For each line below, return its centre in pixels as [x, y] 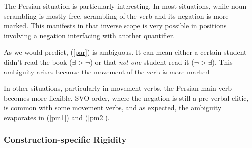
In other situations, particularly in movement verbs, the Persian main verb [118, 88]
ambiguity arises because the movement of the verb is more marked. [108, 71]
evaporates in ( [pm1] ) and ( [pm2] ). [57, 117]
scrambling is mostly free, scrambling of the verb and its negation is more [116, 16]
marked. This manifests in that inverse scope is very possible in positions [115, 26]
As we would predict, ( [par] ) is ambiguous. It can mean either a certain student [125, 52]
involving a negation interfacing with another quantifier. [90, 35]
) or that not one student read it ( [142, 61]
